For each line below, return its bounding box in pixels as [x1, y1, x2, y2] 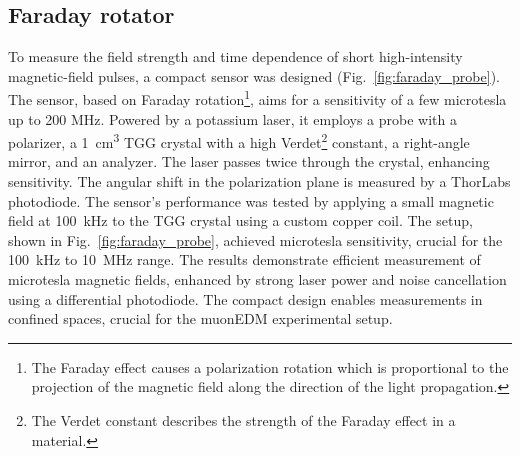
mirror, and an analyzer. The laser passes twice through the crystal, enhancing [8, 151, 490, 172]
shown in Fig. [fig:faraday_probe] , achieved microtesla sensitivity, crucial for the [8, 229, 503, 250]
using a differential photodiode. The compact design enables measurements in [8, 288, 483, 309]
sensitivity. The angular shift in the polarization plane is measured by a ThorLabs [8, 171, 511, 192]
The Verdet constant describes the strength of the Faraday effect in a [31, 410, 456, 431]
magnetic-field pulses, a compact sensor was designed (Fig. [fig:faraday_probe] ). [8, 65, 500, 86]
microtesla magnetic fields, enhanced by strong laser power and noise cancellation [8, 269, 507, 290]
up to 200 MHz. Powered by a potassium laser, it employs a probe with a [8, 108, 457, 129]
